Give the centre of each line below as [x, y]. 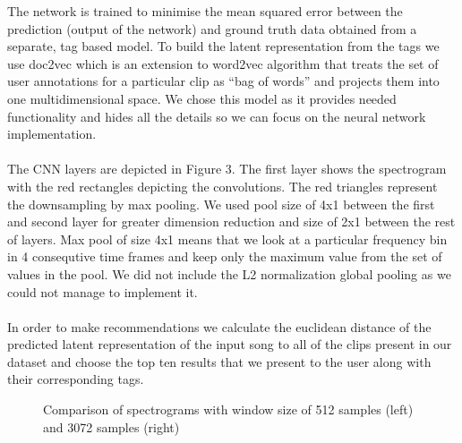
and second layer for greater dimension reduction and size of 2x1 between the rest [231, 221]
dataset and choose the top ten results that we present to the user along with [219, 361]
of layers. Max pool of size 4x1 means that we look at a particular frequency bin [227, 239]
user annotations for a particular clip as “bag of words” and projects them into [223, 81]
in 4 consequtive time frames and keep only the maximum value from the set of [225, 256]
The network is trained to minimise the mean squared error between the [205, 11]
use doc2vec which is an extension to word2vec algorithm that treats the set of [223, 63]
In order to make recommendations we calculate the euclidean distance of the [219, 326]
